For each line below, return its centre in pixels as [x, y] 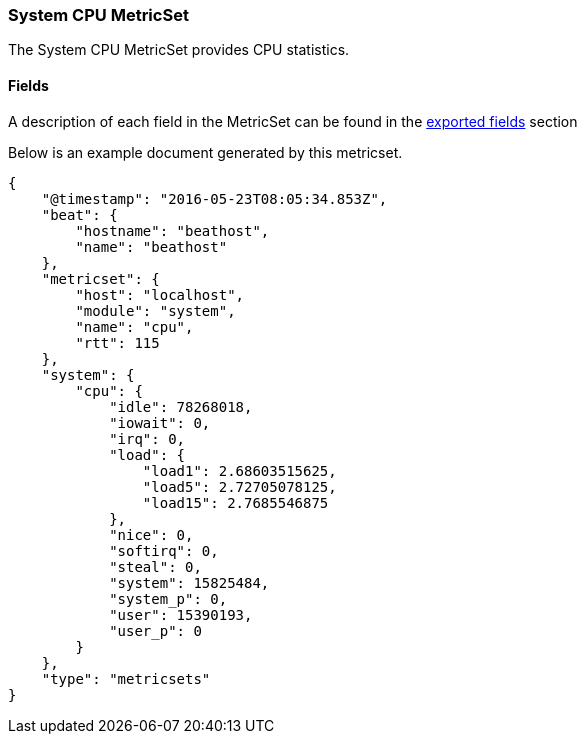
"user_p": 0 [155, 630]
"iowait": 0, [160, 422]
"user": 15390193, [181, 614]
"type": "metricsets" [126, 678]
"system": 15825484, [189, 582]
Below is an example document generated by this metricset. [205, 152]
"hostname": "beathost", [172, 230]
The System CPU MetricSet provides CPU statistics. [179, 50]
